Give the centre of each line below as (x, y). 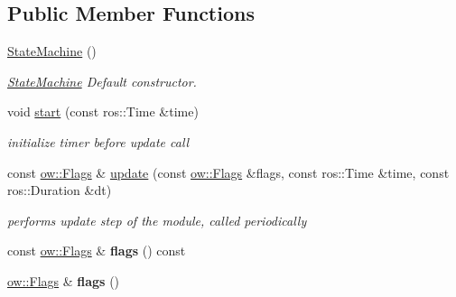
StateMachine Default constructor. (102, 81)
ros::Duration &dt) (60, 190)
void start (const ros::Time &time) (103, 111)
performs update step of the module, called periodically (157, 220)
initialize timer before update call (98, 141)
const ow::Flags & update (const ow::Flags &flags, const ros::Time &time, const (228, 172)
